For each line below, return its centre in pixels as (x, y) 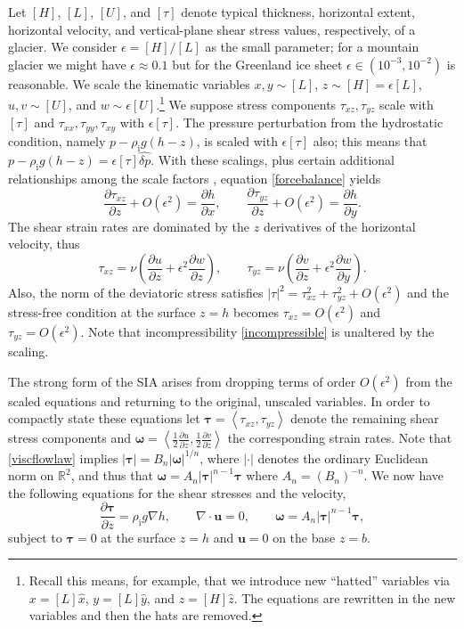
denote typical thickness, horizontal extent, (298, 12)
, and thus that (112, 475)
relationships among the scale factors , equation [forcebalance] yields (195, 178)
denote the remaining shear (365, 418)
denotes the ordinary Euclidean (343, 457)
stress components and (69, 438)
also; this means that (370, 140)
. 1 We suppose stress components (246, 103)
